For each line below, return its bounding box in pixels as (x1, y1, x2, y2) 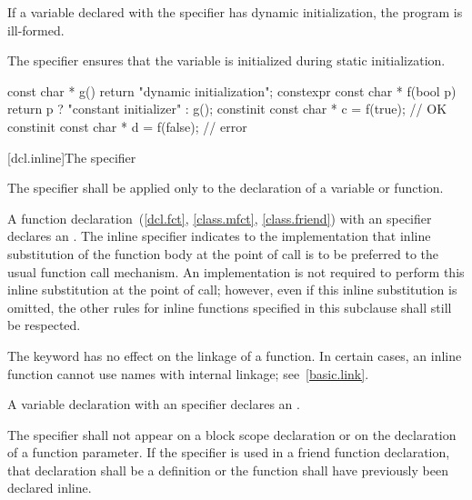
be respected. (7, 315, 81, 335)
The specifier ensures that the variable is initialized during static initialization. (7, 51, 446, 70)
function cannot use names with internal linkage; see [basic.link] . (7, 364, 369, 383)
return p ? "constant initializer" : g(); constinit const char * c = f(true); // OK (7, 99, 447, 118)
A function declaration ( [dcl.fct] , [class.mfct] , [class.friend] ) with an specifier (7, 208, 432, 227)
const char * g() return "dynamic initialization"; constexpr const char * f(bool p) (7, 81, 457, 100)
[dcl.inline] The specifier (7, 147, 136, 166)
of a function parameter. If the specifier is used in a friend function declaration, (7, 443, 450, 462)
